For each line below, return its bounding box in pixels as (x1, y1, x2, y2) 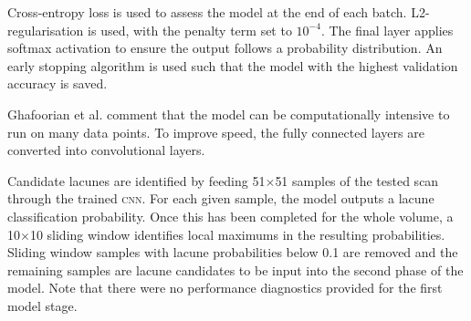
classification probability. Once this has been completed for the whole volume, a (7, 206, 454, 225)
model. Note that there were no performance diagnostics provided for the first (7, 278, 443, 297)
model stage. (7, 295, 78, 315)
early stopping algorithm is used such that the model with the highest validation (7, 56, 458, 75)
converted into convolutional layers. (7, 140, 205, 160)
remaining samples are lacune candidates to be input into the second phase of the (7, 260, 464, 279)
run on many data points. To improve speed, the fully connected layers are (7, 122, 424, 141)
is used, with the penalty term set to (88, 20, 292, 39)
